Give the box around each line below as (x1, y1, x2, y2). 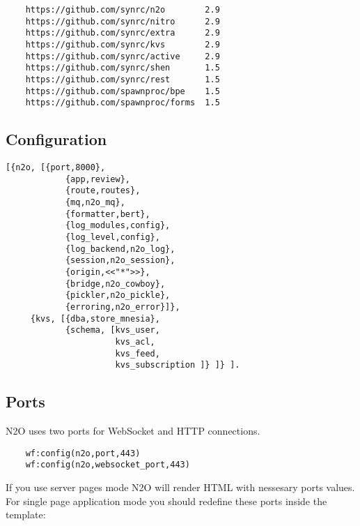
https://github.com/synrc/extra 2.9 (25, 28, 220, 38)
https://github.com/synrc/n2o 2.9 (25, 5, 220, 15)
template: (6, 507, 46, 522)
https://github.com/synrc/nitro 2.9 (25, 16, 220, 27)
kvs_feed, (115, 348, 160, 359)
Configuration (6, 128, 107, 150)
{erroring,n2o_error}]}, (65, 301, 180, 312)
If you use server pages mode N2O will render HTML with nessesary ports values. (6, 480, 355, 495)
